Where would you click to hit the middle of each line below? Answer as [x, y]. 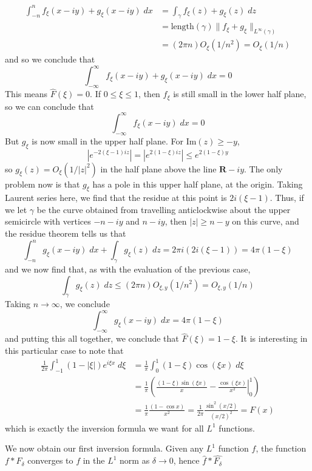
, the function [281, 448]
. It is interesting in [271, 338]
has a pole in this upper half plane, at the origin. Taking [198, 184]
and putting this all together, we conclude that [92, 338]
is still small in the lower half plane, [240, 94]
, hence [186, 460]
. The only [263, 168]
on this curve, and [266, 221]
